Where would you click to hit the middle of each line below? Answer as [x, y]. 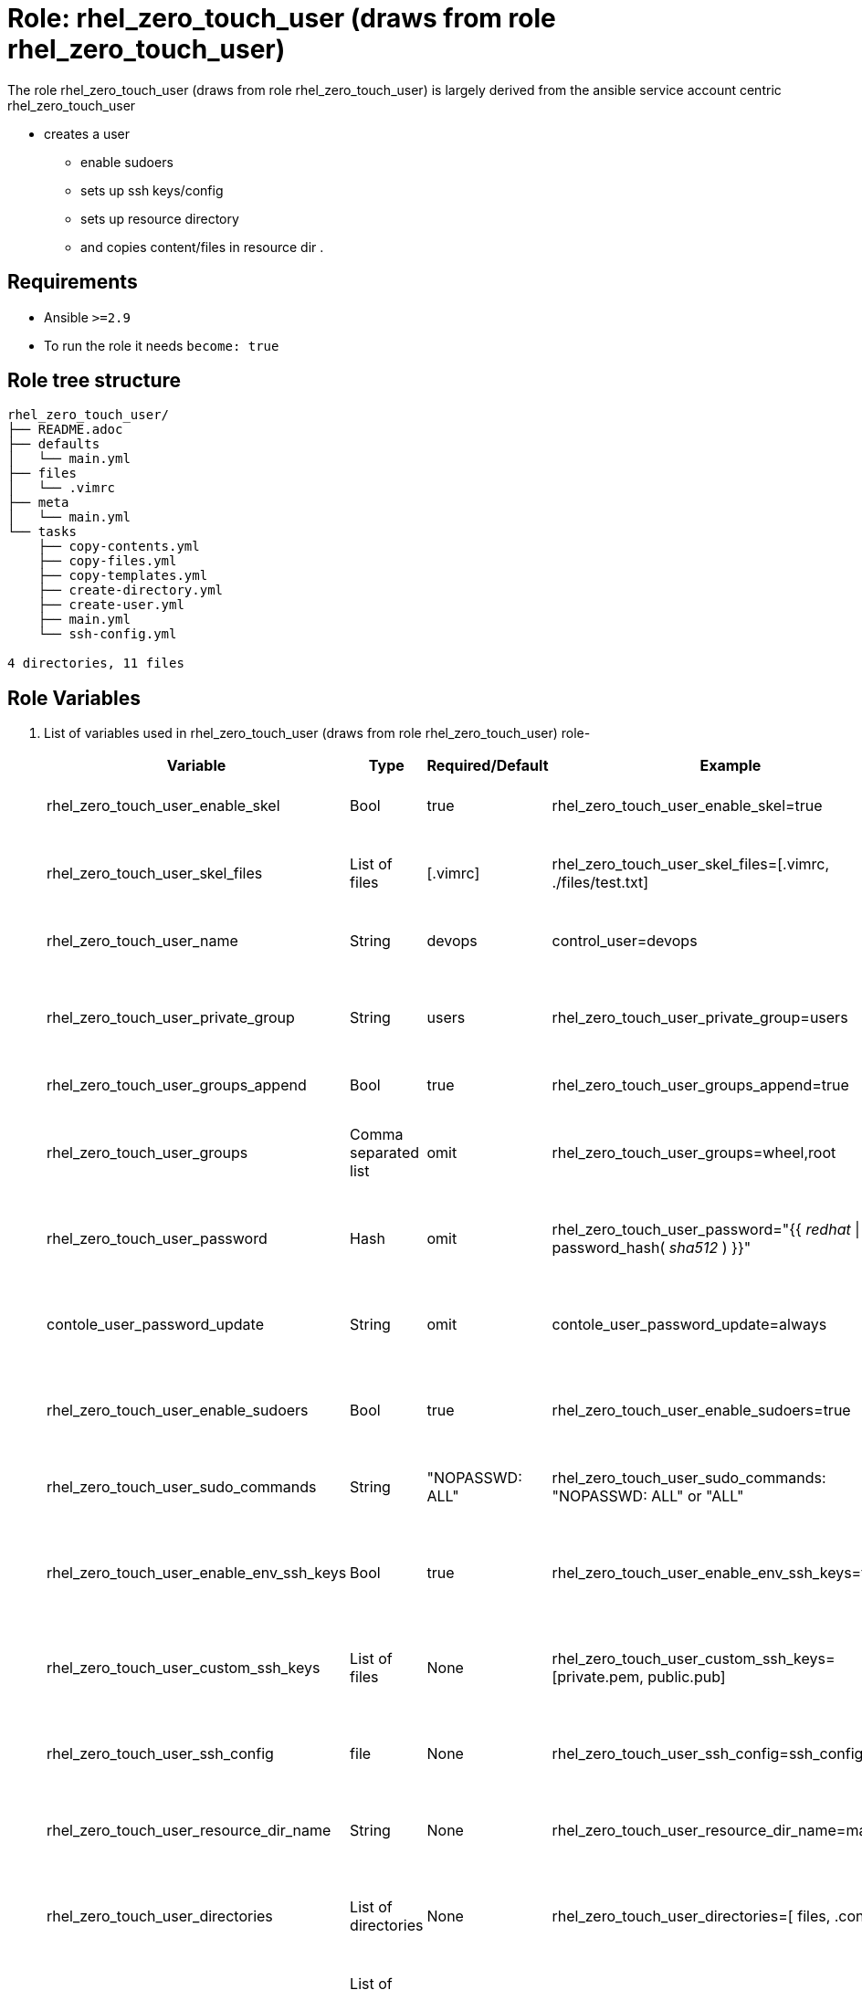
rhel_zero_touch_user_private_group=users [700, 1018]
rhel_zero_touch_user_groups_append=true [700, 1085]
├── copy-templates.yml [123, 576]
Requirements [73, 282]
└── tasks [42, 532]
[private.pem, [598, 1677]
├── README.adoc [65, 430]
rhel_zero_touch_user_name [142, 941]
